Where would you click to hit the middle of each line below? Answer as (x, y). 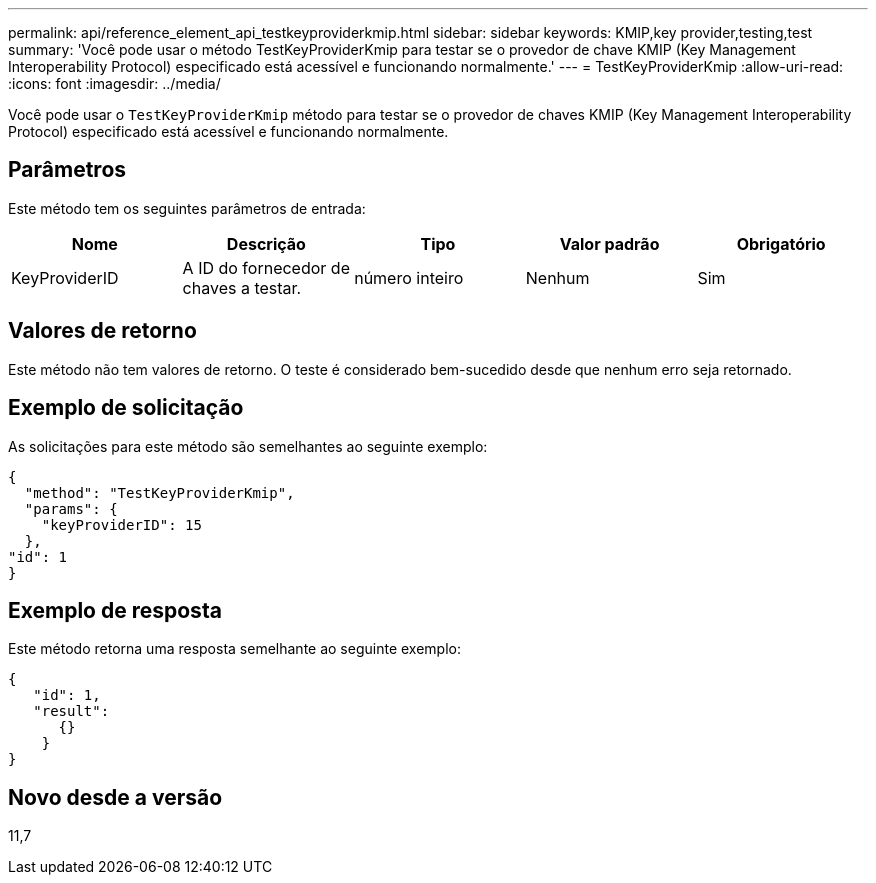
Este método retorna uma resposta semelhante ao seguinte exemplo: (234, 649)
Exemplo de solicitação (126, 408)
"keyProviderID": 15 (121, 524)
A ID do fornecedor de (266, 267)
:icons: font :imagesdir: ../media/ (114, 83)
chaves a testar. (242, 287)
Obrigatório (781, 243)
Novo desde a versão (115, 797)
